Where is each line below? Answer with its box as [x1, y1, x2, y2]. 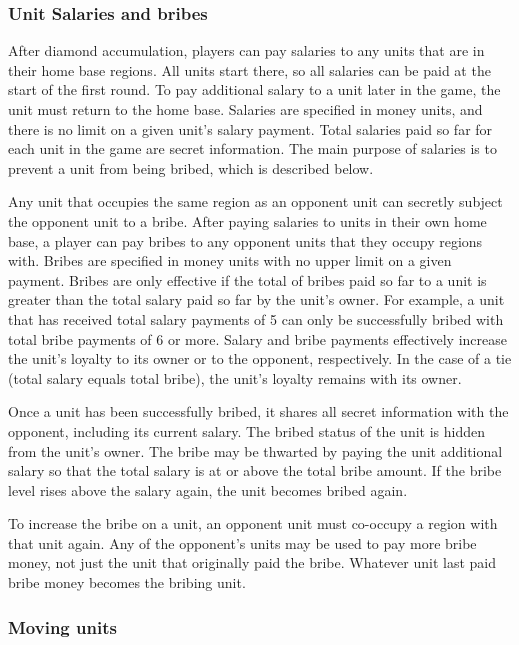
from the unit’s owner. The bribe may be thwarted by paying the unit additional [8, 440, 503, 461]
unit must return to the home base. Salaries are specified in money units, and [8, 99, 483, 119]
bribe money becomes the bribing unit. [8, 572, 246, 593]
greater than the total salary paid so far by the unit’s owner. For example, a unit [8, 289, 505, 310]
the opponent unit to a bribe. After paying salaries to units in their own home [8, 210, 487, 231]
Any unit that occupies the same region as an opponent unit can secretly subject [8, 191, 503, 212]
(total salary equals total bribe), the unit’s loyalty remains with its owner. [8, 367, 462, 388]
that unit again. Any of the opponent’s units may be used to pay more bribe [8, 532, 477, 553]
